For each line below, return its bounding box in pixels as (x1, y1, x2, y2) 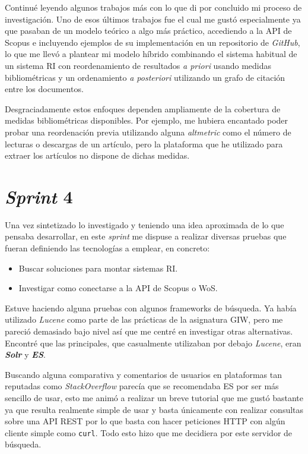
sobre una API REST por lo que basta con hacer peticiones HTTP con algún (5, 415, 285, 427)
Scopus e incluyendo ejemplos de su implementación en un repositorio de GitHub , (5, 36, 300, 48)
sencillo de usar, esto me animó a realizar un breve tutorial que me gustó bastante (5, 391, 303, 403)
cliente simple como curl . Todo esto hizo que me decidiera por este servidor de (5, 426, 293, 439)
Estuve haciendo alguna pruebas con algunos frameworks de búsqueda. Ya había (5, 301, 297, 314)
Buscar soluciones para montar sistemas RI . (18, 261, 178, 274)
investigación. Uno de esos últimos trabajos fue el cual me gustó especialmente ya (5, 12, 301, 25)
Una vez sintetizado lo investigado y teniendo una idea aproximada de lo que (5, 218, 284, 231)
